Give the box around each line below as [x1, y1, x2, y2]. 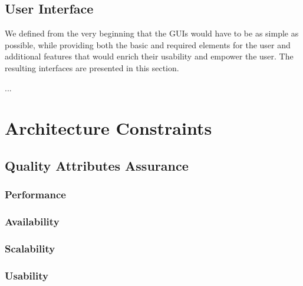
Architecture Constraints [5, 116, 212, 140]
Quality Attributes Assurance [5, 156, 189, 174]
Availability [5, 214, 60, 229]
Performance [5, 187, 66, 202]
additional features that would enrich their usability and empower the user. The [5, 50, 294, 62]
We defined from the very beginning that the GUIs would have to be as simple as [5, 27, 299, 39]
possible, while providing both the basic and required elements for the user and [5, 38, 291, 51]
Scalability [5, 241, 55, 255]
